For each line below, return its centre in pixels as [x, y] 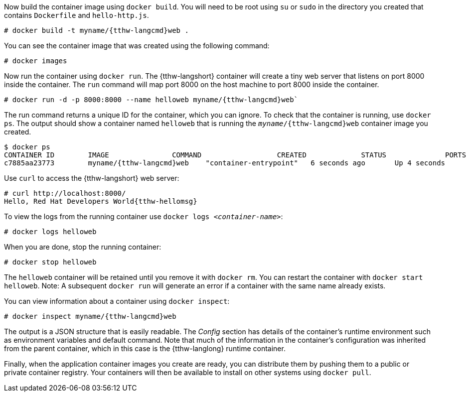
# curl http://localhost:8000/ [65, 193]
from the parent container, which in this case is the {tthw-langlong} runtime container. [145, 348]
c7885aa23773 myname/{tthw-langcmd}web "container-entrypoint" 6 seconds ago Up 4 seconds [225, 163]
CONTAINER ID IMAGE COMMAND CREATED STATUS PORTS [235, 155]
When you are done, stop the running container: [83, 247]
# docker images [36, 61]
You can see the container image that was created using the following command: [137, 46]
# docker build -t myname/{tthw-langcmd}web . [96, 30]
